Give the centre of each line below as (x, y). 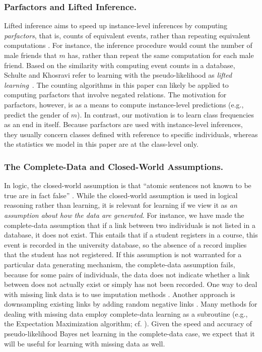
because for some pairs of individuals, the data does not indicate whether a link (127, 274)
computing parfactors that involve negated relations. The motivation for (115, 95)
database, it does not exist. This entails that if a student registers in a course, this (131, 235)
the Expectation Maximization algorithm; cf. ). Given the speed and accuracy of (128, 324)
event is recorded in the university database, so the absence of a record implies (125, 244)
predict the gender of (37, 114)
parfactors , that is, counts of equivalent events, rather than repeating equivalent (127, 35)
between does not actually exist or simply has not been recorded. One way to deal (131, 284)
